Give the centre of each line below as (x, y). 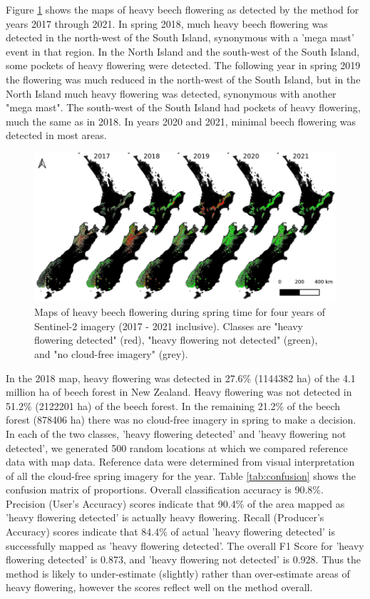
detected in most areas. (56, 135)
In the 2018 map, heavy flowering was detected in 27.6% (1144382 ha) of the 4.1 (181, 378)
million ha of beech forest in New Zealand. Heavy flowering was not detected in (179, 392)
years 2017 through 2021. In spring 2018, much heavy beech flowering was (167, 23)
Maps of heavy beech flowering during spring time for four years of (180, 312)
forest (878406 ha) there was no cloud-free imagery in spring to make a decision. (181, 420)
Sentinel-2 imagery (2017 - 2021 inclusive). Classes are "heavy (169, 326)
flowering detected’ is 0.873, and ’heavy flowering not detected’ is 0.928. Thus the (184, 559)
